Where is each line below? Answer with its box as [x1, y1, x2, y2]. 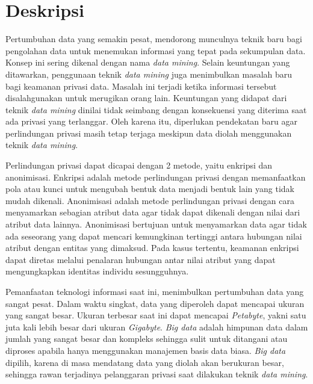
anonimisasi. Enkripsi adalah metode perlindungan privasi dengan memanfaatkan [5, 170, 306, 183]
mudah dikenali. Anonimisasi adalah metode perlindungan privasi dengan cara [5, 194, 294, 206]
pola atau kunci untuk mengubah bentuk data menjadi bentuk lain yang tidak [5, 182, 294, 195]
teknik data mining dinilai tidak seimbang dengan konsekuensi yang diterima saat [5, 103, 307, 116]
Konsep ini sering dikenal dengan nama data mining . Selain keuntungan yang [5, 56, 290, 69]
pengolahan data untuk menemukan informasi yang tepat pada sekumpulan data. [5, 44, 306, 57]
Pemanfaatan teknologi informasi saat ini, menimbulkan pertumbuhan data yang [5, 285, 304, 297]
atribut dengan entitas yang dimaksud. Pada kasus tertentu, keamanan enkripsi [5, 241, 299, 254]
